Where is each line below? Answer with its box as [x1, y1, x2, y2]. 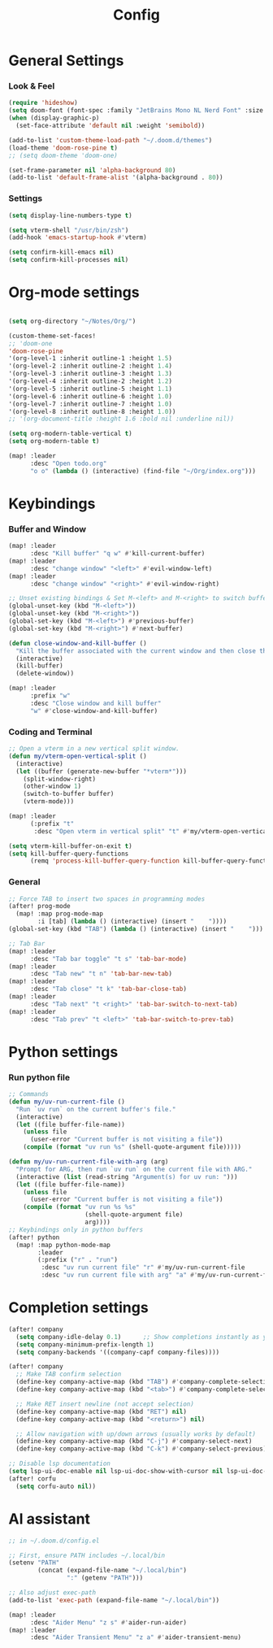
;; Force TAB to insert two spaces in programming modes [8, 894, 206, 903]
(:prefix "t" [29, 820, 75, 828]
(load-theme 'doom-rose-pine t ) [8, 144, 118, 152]
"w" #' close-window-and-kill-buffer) [29, 707, 158, 715]
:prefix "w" [29, 692, 71, 700]
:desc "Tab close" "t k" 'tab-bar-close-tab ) [29, 985, 187, 994]
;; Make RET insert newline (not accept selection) [15, 1400, 195, 1408]
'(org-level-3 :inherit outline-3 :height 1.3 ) [8, 370, 173, 378]
